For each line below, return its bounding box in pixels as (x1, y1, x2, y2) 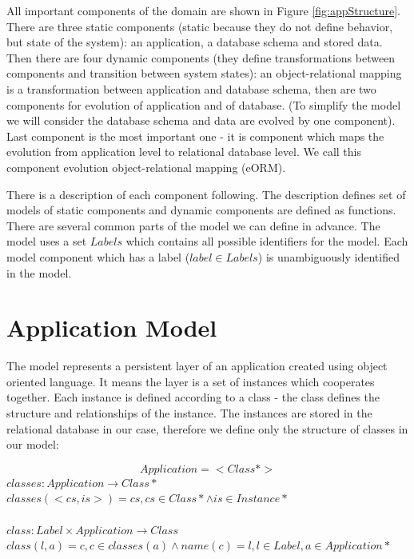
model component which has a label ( (6, 248, 190, 265)
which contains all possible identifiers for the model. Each (125, 233, 408, 250)
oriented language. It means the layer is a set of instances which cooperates (6, 373, 375, 389)
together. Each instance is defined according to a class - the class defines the (6, 389, 380, 405)
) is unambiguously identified (257, 248, 400, 265)
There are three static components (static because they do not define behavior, (6, 18, 393, 34)
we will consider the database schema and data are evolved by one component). (6, 112, 396, 129)
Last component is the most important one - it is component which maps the (6, 127, 384, 144)
